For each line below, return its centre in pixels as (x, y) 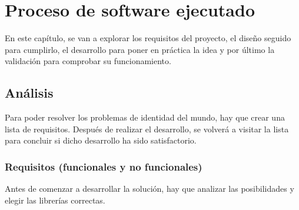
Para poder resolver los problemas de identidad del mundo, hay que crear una (145, 117)
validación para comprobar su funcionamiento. (88, 61)
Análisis (29, 93)
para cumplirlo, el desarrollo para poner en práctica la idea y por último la (140, 49)
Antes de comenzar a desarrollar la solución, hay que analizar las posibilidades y (149, 189)
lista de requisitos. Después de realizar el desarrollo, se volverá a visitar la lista (147, 129)
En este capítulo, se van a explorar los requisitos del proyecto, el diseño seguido (148, 38)
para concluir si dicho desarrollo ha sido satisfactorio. (101, 140)
